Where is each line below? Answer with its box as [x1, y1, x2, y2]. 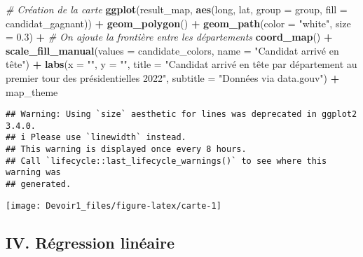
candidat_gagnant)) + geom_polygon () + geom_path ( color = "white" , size [6, 15, 351, 30]
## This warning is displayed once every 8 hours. [6, 144, 247, 155]
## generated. [6, 179, 71, 190]
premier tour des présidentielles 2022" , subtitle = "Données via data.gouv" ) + [6, 70, 340, 85]
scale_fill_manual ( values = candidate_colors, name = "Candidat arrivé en [6, 43, 339, 57]
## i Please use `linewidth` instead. [6, 132, 186, 143]
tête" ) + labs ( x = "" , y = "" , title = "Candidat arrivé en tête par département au [6, 57, 357, 71]
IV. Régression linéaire [6, 231, 175, 253]
